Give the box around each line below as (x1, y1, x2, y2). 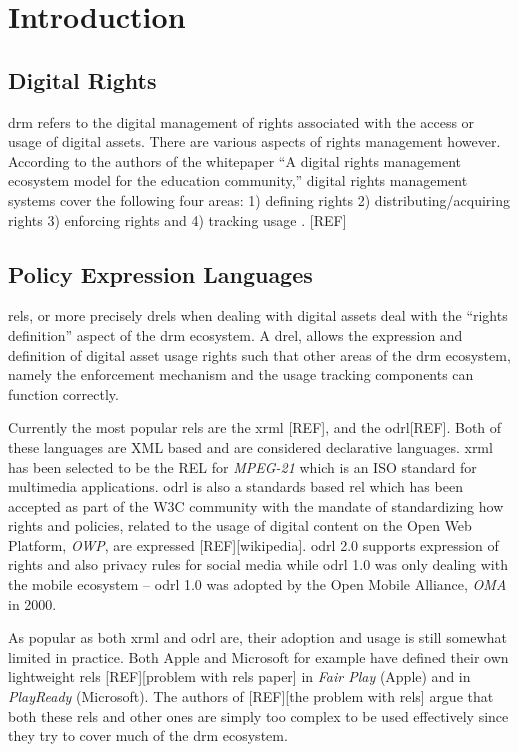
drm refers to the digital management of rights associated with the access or (8, 111, 475, 132)
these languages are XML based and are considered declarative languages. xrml (8, 436, 493, 457)
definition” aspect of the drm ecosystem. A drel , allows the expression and (8, 324, 463, 345)
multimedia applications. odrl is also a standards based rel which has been (8, 476, 463, 497)
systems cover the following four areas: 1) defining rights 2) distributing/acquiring (8, 189, 511, 210)
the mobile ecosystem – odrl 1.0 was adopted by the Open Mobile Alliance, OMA (8, 574, 507, 595)
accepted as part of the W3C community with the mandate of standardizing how (8, 495, 504, 516)
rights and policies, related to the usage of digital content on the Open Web (8, 515, 472, 536)
